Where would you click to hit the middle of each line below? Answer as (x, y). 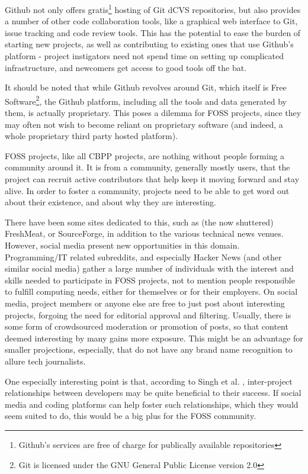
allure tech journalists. (45, 361)
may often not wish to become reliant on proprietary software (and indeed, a (144, 124)
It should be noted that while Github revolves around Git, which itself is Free (146, 87)
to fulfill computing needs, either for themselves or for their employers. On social (151, 291)
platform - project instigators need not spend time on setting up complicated (144, 56)
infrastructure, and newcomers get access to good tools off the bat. (126, 67)
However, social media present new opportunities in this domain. (122, 245)
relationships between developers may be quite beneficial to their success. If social (153, 393)
